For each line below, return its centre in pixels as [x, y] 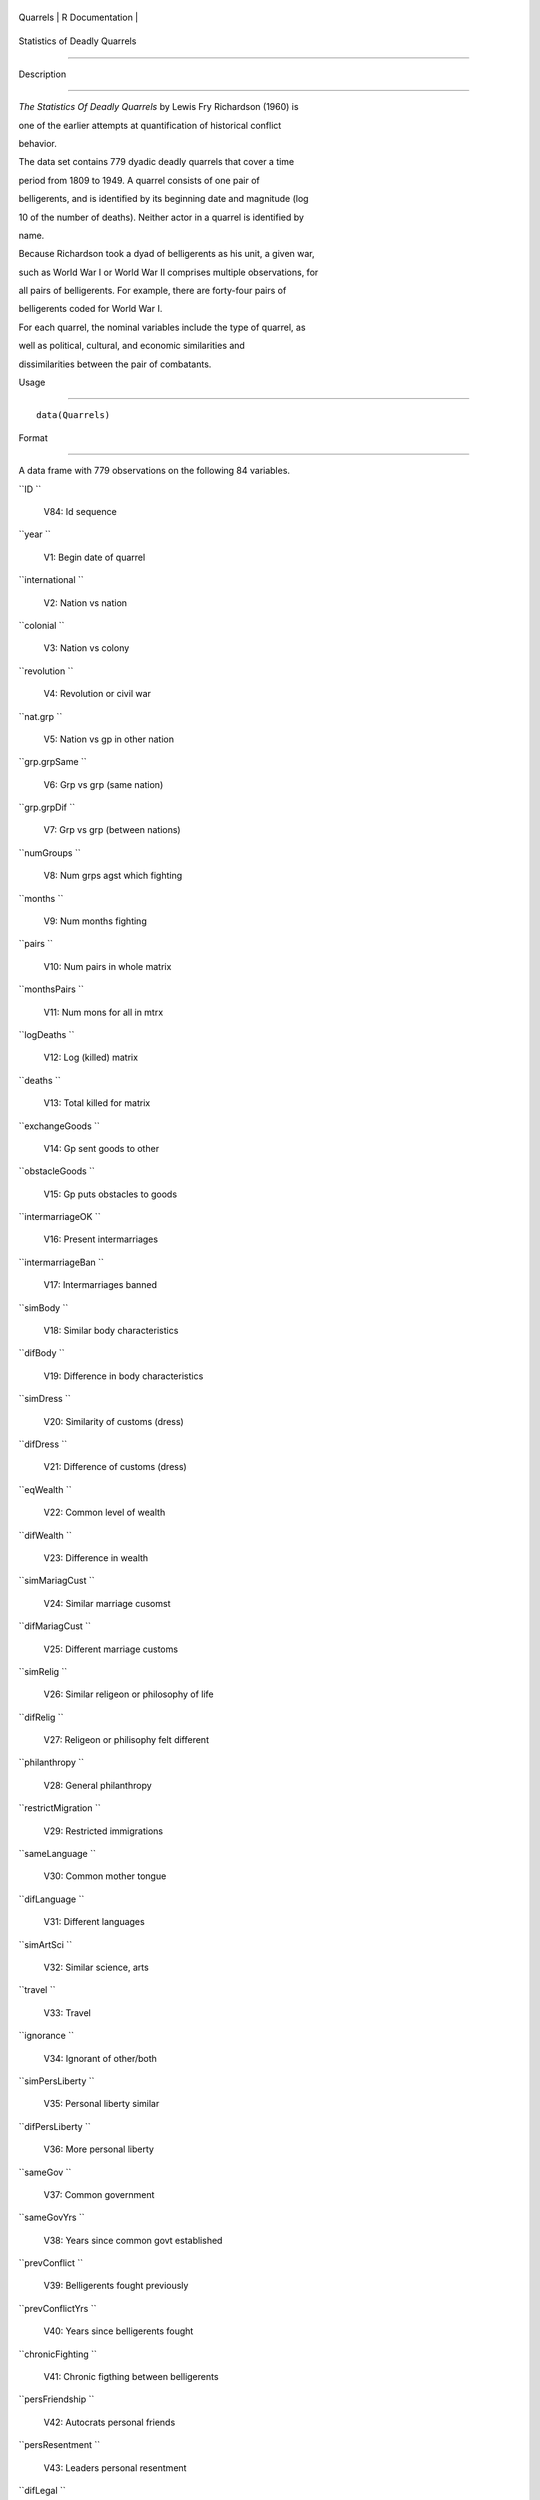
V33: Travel [67, 2012]
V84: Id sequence [80, 511]
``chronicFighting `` [57, 2354]
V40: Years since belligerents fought [118, 2331]
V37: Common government [99, 2194]
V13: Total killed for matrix [97, 1103]
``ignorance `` [46, 2036]
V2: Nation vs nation [85, 602]
